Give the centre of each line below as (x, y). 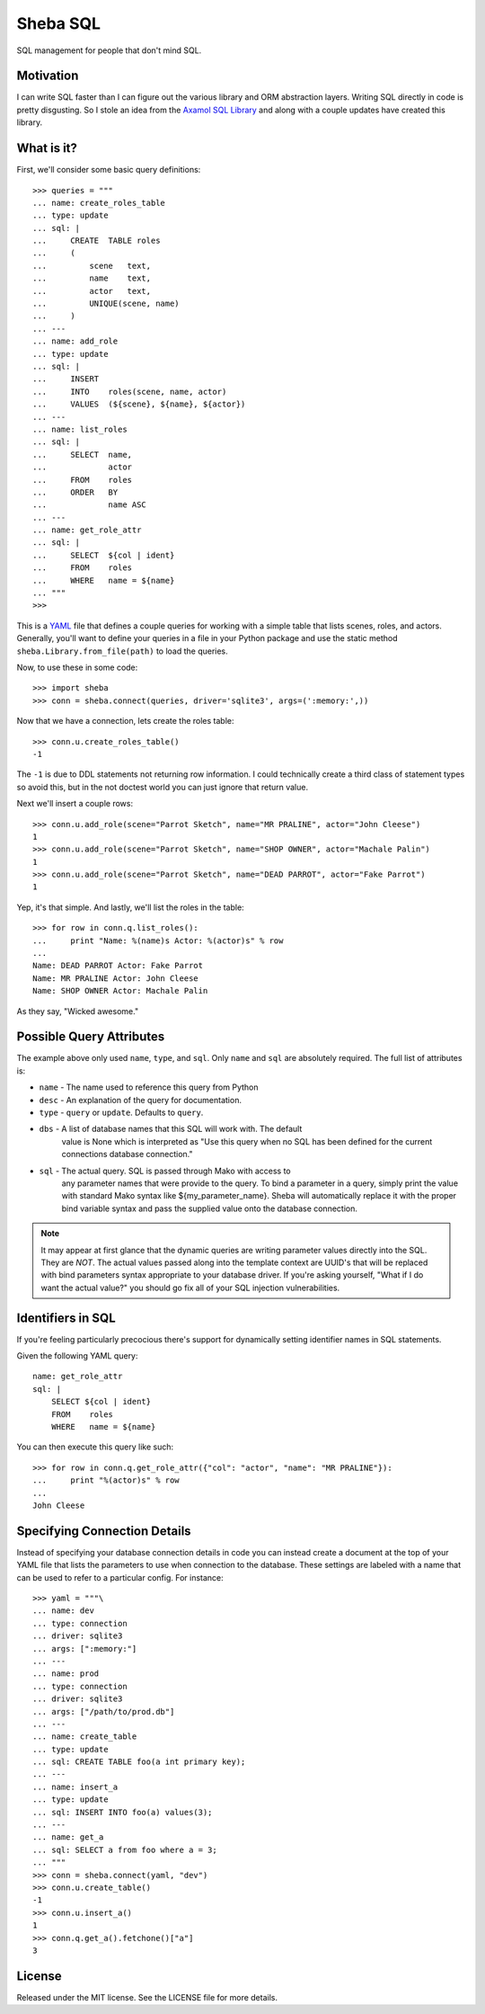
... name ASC (90, 505)
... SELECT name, (83, 454)
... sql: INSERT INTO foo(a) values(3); (123, 1812)
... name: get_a (68, 1837)
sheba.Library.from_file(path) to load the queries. (122, 651)
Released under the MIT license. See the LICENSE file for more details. (147, 1997)
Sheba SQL (59, 23)
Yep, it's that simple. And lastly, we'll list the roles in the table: (130, 907)
